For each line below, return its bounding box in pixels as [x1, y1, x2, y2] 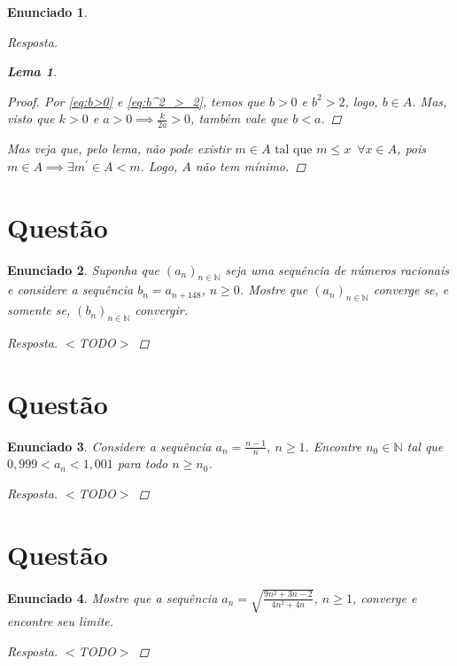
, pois [397, 139, 427, 158]
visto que [7, 109, 55, 128]
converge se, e [373, 280, 449, 299]
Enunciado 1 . [7, 3, 88, 20]
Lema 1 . [7, 62, 58, 81]
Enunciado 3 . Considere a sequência [7, 436, 212, 455]
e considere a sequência [7, 280, 134, 299]
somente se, [7, 301, 71, 319]
